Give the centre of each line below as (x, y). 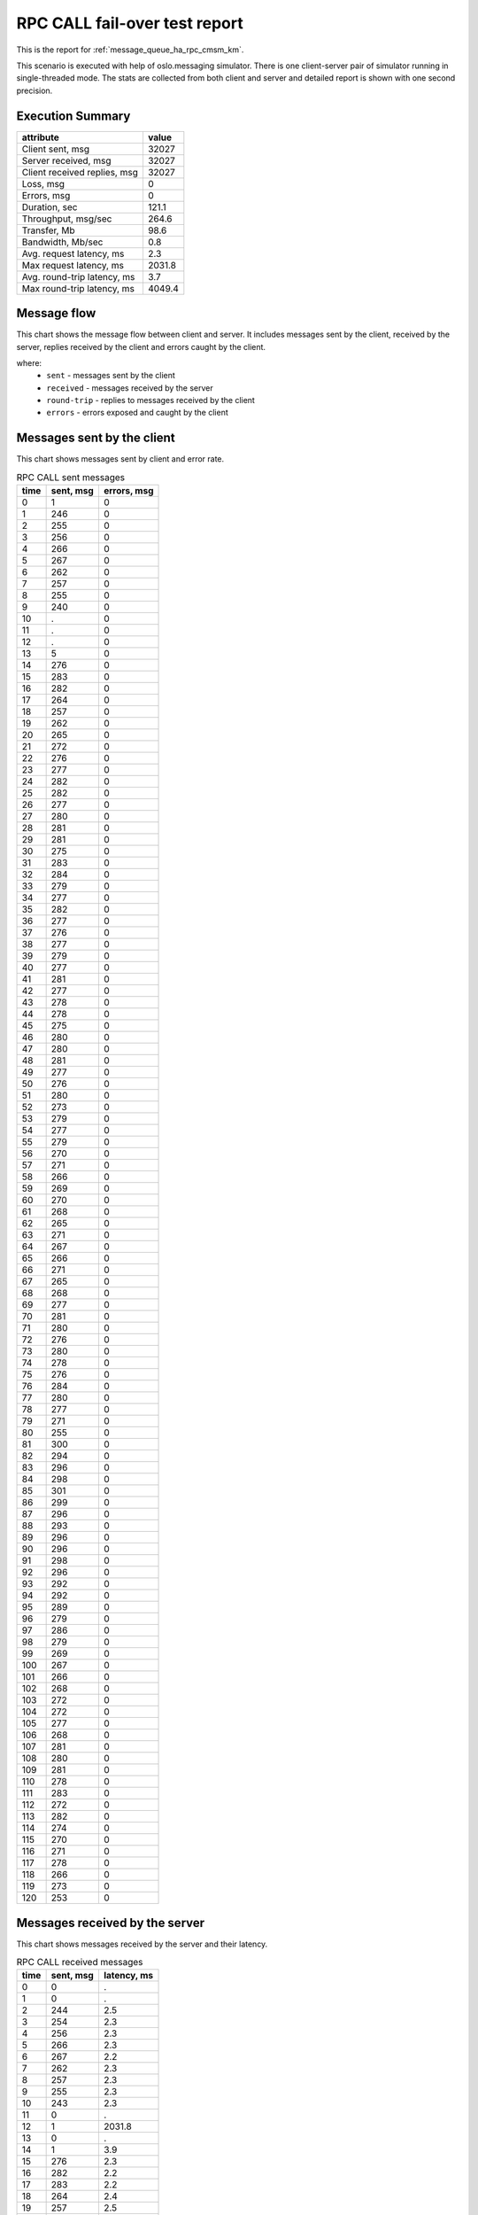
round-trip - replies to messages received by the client (151, 400)
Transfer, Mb (48, 230)
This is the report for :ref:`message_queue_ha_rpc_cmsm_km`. (130, 50)
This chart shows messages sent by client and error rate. (120, 459)
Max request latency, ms (73, 265)
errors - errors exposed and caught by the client (138, 413)
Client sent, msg (56, 149)
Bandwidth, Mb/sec (62, 242)
